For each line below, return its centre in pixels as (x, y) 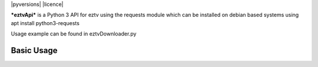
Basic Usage (34, 50)
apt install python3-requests (45, 23)
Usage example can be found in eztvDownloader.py (74, 34)
